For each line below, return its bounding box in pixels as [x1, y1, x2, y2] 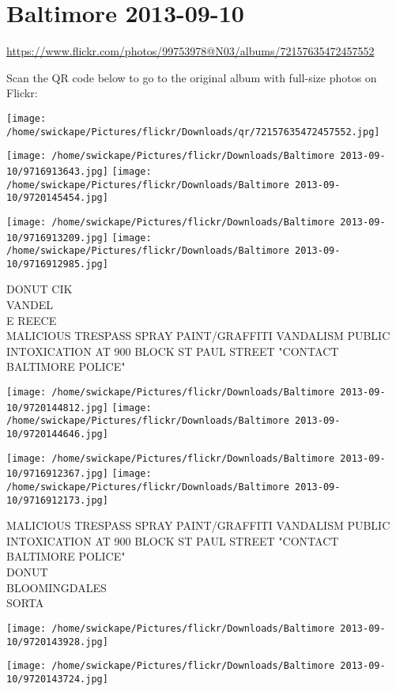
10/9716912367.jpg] [6, 468, 108, 480]
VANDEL [6, 296, 53, 313]
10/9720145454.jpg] [6, 192, 108, 204]
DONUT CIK [6, 281, 73, 297]
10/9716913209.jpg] [6, 232, 108, 244]
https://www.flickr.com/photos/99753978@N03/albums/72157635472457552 [6, 43, 375, 59]
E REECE [6, 312, 57, 328]
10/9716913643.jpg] [6, 165, 108, 177]
